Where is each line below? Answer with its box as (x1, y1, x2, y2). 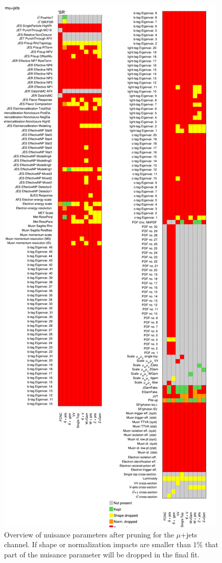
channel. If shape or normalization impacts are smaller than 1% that (4, 539, 218, 550)
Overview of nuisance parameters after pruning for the (4, 529, 174, 539)
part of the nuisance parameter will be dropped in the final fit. (4, 549, 200, 559)
